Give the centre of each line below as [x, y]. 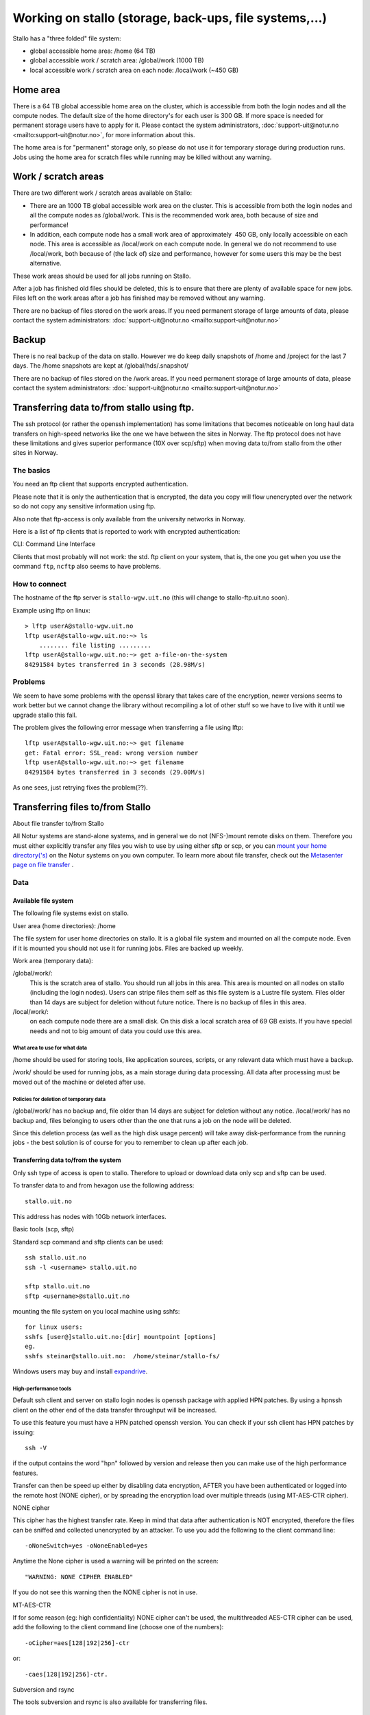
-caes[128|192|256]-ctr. [66, 1674]
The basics [32, 471]
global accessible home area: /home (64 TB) [92, 51]
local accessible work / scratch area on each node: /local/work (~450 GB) [134, 70]
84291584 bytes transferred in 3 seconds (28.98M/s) [115, 664]
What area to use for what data [50, 1048]
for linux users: [54, 1327]
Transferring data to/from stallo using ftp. [103, 408]
